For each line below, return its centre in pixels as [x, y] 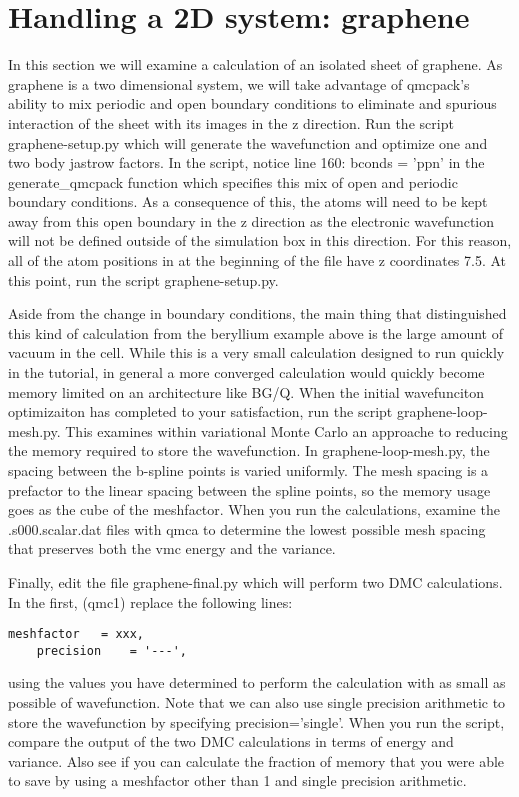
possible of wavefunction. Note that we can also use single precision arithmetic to [257, 702]
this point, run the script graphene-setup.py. [143, 279]
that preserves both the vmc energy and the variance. [172, 548]
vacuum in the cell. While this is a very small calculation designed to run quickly [256, 352]
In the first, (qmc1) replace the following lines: [150, 601]
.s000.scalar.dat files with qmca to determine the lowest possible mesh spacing [247, 528]
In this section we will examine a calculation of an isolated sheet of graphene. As [255, 64]
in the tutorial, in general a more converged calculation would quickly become [246, 372]
